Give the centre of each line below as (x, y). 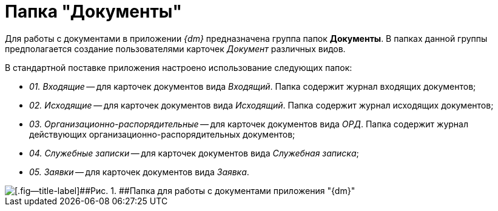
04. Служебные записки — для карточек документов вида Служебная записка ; (194, 153)
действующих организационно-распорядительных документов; (162, 134)
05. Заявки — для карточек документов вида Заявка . (139, 172)
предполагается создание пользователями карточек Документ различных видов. (175, 49)
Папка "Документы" (93, 12)
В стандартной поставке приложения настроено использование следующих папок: (179, 67)
